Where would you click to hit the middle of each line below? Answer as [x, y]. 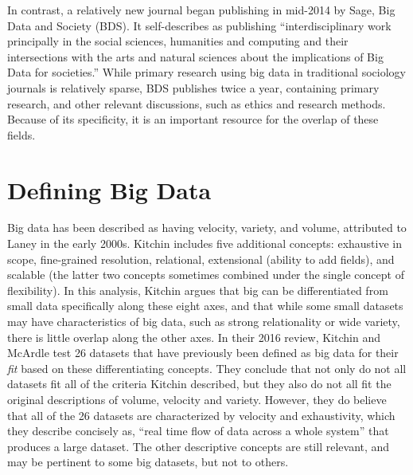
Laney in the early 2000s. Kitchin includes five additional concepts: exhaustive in [205, 243]
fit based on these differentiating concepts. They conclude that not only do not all [207, 368]
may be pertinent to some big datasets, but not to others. [148, 462]
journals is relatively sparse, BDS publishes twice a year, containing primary [193, 87]
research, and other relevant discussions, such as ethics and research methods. [197, 103]
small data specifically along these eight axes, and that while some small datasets [205, 306]
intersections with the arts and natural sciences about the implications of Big [195, 56]
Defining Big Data [109, 189]
